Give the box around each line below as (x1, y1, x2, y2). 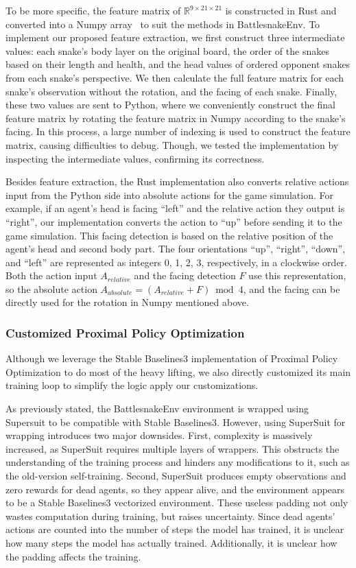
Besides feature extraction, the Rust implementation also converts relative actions (5, 174, 349, 189)
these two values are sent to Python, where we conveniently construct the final (5, 97, 335, 112)
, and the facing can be (243, 281, 340, 296)
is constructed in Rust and (225, 3, 337, 17)
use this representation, (248, 268, 346, 283)
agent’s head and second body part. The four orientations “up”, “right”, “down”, (5, 241, 346, 256)
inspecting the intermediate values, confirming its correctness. (5, 151, 265, 165)
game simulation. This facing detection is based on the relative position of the (5, 228, 333, 242)
